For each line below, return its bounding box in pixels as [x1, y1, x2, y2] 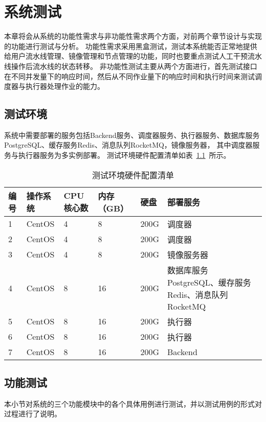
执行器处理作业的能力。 [25, 81, 104, 91]
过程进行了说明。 [4, 408, 61, 419]
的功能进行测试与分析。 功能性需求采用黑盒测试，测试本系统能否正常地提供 [4, 40, 257, 51]
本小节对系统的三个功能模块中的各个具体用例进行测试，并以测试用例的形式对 [4, 398, 262, 409]
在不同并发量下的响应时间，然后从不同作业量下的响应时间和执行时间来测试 [4, 71, 255, 81]
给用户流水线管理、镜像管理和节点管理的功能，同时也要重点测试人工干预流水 [4, 51, 262, 61]
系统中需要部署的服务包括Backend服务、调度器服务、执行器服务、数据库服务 [4, 129, 260, 140]
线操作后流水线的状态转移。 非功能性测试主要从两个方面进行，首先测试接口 [4, 60, 257, 71]
